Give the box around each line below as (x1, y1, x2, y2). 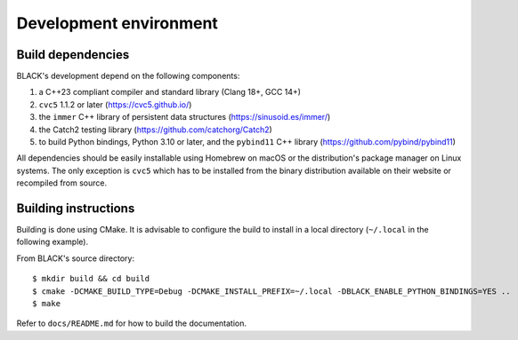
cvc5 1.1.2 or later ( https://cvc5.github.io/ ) (38, 99, 192, 110)
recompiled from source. (16, 178, 107, 188)
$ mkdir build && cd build (32, 273, 150, 284)
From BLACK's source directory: (16, 253, 135, 264)
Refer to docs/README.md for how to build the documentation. (16, 318, 247, 328)
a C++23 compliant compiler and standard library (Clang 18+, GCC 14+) (38, 87, 302, 98)
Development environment (16, 13, 218, 33)
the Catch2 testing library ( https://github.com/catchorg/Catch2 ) (38, 124, 273, 135)
